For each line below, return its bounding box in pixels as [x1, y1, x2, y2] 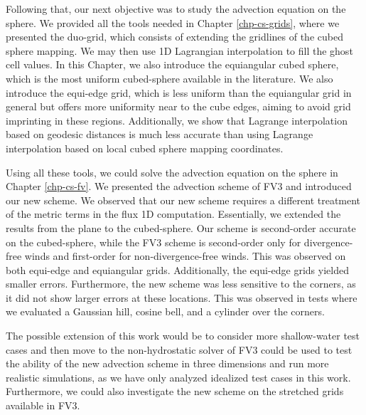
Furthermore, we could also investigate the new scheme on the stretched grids [6, 384, 344, 399]
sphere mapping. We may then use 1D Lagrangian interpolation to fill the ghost [6, 43, 353, 58]
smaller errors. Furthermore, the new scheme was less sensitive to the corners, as [6, 276, 356, 291]
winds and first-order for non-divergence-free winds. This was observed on [24, 248, 346, 263]
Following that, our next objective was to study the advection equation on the [6, 1, 346, 16]
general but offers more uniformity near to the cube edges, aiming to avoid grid [6, 99, 351, 114]
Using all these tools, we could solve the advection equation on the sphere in [6, 164, 338, 179]
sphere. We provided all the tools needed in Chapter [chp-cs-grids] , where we [6, 15, 340, 30]
